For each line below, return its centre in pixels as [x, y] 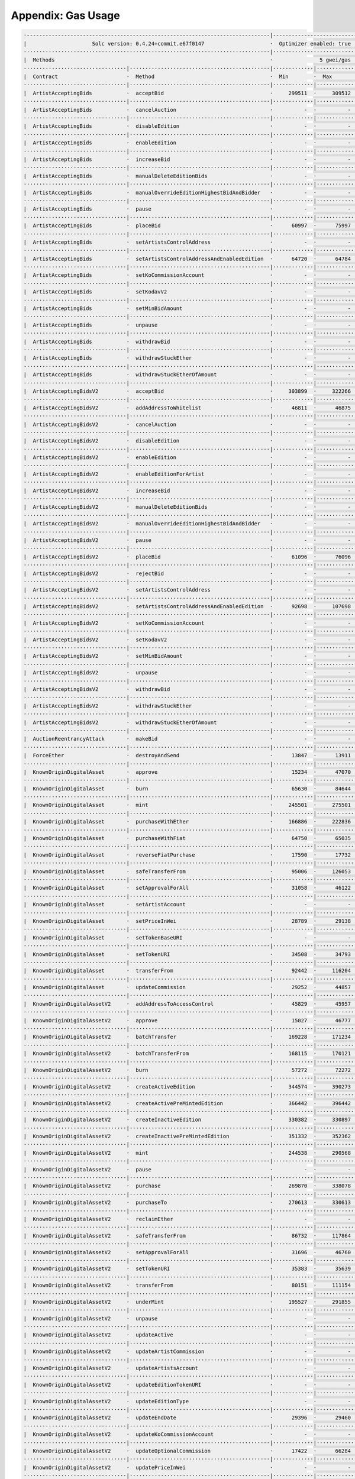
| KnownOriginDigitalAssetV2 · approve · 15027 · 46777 [187, 1020]
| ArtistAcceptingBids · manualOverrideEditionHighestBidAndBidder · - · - [187, 193]
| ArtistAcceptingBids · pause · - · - [187, 209]
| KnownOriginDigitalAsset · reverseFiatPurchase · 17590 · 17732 [187, 855]
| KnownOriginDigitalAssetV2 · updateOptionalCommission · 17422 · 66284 [187, 1451]
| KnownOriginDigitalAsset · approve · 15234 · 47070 [187, 772]
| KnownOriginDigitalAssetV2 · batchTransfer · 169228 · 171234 [187, 1037]
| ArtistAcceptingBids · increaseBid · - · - [187, 159]
